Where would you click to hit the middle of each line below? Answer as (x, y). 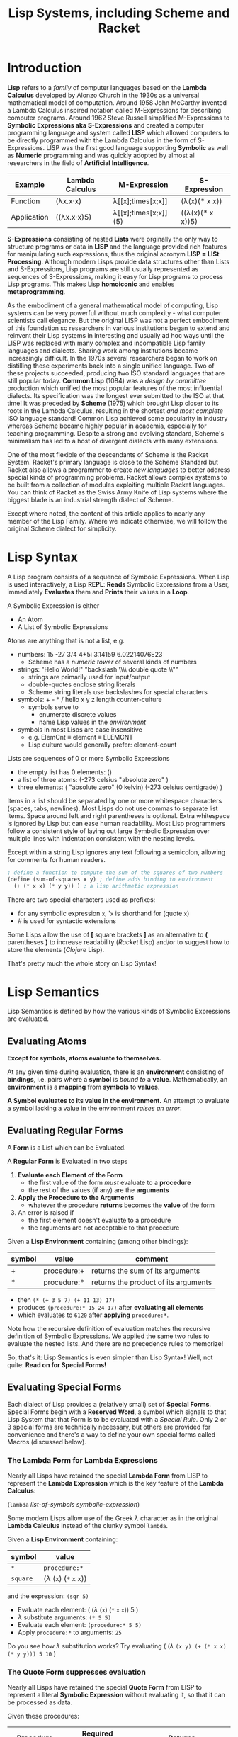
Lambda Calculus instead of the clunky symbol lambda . (88, 1526)
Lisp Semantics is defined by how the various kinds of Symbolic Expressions (119, 1012)
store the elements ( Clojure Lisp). (56, 949)
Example (30, 184)
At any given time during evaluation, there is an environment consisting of (116, 1072)
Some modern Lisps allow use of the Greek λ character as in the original (113, 1518)
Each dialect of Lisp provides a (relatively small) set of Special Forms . (109, 1404)
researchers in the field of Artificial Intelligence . (78, 163)
